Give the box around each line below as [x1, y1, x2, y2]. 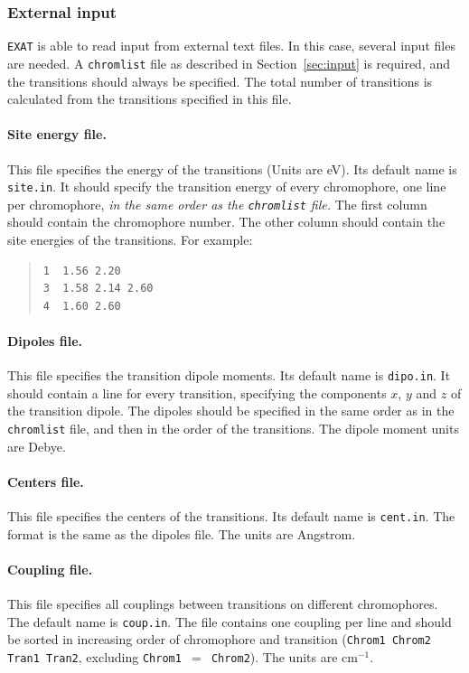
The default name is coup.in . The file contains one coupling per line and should [7, 612, 452, 631]
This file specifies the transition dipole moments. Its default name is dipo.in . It [7, 366, 451, 385]
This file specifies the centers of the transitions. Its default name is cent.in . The [7, 507, 455, 526]
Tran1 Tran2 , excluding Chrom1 [7, 648, 182, 667]
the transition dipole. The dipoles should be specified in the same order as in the [7, 401, 455, 420]
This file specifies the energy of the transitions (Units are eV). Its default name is [7, 159, 457, 178]
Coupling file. [7, 559, 93, 578]
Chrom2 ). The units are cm [211, 648, 358, 667]
